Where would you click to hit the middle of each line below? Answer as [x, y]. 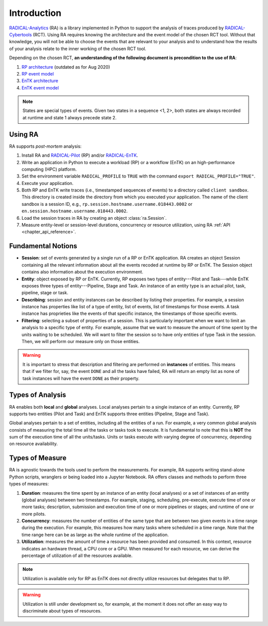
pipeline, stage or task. [45, 293]
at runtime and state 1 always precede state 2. [69, 117]
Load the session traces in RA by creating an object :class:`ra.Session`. [94, 218]
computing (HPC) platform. [49, 169]
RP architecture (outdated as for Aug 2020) [66, 67]
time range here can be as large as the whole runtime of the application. [95, 535]
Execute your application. [48, 183]
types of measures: [29, 484]
